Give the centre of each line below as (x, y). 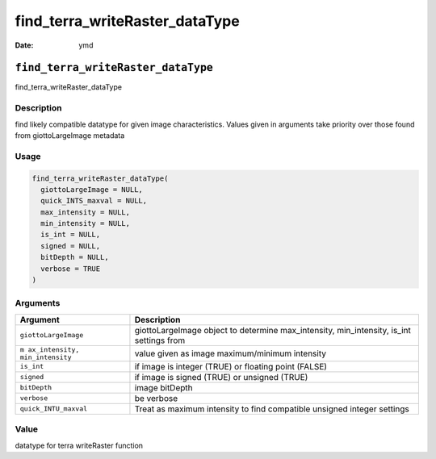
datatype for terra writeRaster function (79, 445)
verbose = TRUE (71, 269)
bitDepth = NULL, (75, 257)
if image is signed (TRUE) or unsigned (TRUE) (221, 377)
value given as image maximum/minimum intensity (231, 353)
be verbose (156, 398)
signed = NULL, (71, 246)
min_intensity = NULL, (86, 223)
